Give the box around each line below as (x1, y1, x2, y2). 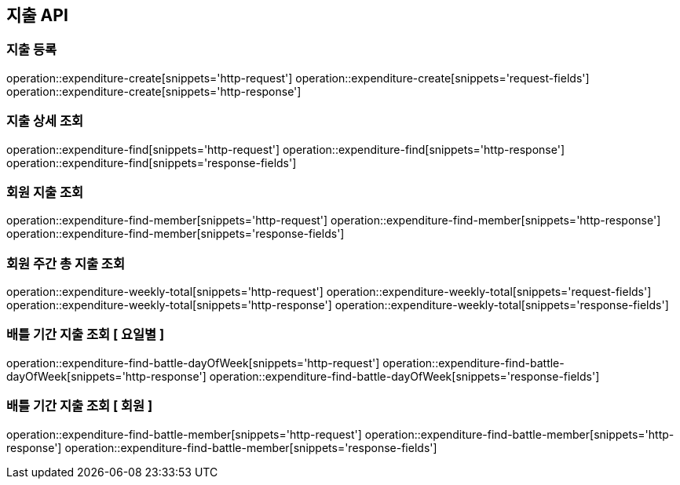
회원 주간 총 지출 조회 (6, 255, 125, 272)
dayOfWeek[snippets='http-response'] (6, 369, 207, 383)
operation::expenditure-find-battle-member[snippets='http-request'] (6, 427, 362, 441)
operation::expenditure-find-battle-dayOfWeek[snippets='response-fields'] (209, 369, 600, 383)
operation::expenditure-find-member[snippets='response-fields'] (6, 227, 345, 241)
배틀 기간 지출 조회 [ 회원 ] (6, 398, 153, 414)
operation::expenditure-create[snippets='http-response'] (6, 84, 302, 98)
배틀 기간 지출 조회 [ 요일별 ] (6, 326, 165, 343)
